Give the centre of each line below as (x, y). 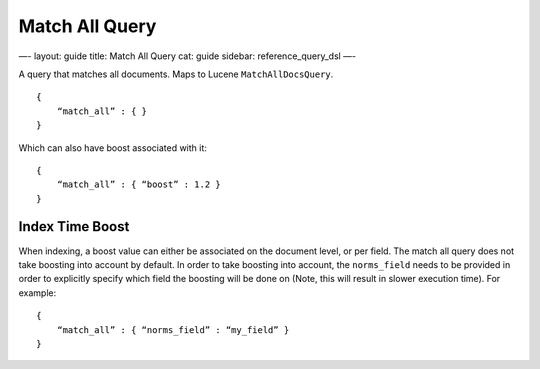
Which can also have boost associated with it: (112, 147)
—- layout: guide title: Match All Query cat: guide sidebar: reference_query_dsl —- (187, 56)
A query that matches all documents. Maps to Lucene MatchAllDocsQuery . (176, 74)
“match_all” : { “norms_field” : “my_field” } (173, 329)
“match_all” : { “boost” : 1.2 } (139, 184)
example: (37, 292)
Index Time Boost (74, 226)
